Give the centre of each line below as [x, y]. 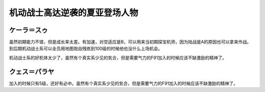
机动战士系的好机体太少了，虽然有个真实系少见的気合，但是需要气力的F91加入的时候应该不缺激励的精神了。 [118, 57]
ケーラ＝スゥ [28, 30]
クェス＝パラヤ [32, 72]
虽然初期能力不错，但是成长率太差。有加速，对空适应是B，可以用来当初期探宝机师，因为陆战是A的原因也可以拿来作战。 [130, 42]
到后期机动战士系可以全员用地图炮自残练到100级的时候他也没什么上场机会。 [86, 48]
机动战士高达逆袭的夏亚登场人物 [74, 13]
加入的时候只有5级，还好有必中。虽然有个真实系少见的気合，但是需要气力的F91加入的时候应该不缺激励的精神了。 [123, 83]
